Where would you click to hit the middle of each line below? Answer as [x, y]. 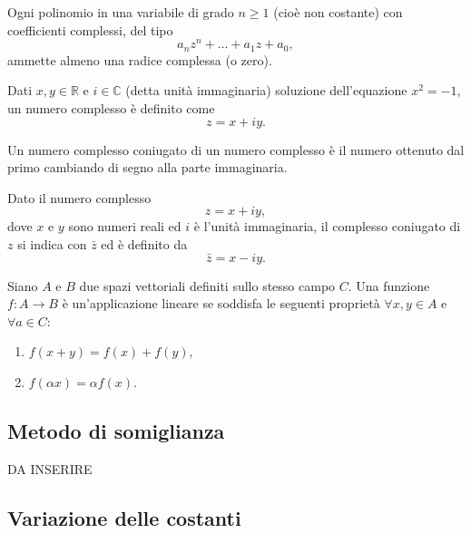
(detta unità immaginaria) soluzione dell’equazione [266, 90]
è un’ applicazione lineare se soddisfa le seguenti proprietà [221, 303]
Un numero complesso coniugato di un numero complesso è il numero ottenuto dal [236, 149]
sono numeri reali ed [125, 226]
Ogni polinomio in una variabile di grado [121, 12]
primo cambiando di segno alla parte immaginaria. [147, 167]
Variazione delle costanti [124, 517]
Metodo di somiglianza [116, 431]
